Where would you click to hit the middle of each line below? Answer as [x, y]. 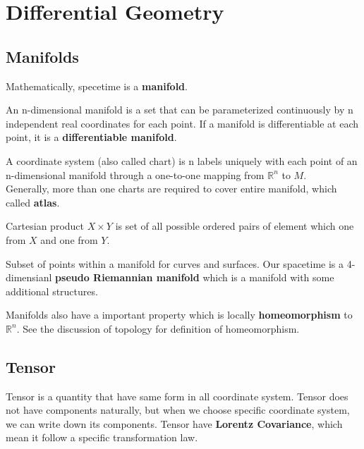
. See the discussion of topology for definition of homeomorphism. [158, 328]
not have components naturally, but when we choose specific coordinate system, [178, 410]
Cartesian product [45, 226]
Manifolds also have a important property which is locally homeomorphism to [179, 315]
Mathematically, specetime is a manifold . [97, 86]
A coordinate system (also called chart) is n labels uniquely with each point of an [182, 160]
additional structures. [52, 291]
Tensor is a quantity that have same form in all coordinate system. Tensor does [177, 396]
